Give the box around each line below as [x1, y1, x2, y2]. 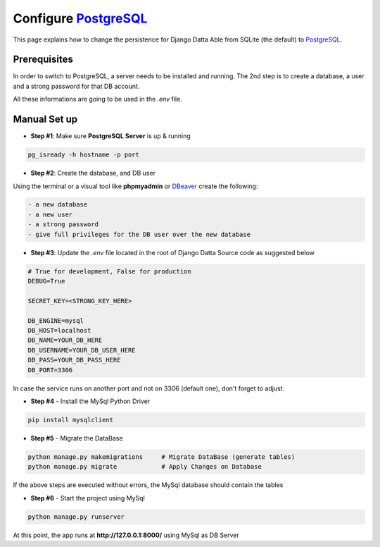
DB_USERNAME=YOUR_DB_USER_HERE [27, 346, 137, 354]
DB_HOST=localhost [27, 326, 91, 334]
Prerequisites [13, 54, 73, 66]
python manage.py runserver [27, 512, 125, 521]
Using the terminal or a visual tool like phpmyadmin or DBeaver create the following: [13, 182, 258, 190]
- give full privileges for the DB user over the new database [27, 230, 251, 238]
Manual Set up [13, 113, 77, 125]
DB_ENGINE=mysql [27, 316, 84, 324]
